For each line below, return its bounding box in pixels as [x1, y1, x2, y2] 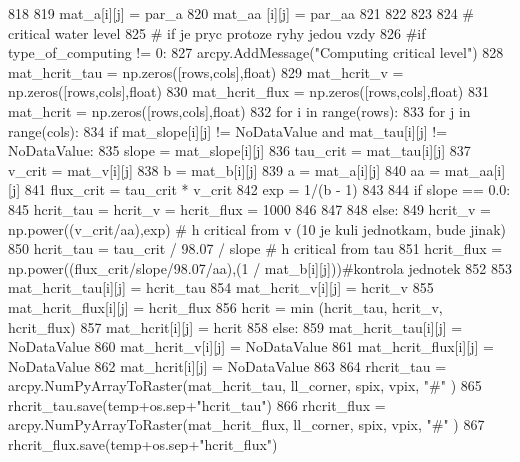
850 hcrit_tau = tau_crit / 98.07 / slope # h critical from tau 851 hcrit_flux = [8, 238, 503, 259]
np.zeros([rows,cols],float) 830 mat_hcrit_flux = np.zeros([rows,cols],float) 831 [8, 81, 489, 102]
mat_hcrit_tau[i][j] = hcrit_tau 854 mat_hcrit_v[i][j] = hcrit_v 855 [8, 277, 434, 298]
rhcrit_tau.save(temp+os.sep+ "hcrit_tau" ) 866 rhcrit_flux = [8, 394, 386, 415]
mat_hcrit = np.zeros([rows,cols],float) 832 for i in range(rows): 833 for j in [8, 100, 471, 121]
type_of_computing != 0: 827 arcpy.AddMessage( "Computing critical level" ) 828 [8, 42, 504, 63]
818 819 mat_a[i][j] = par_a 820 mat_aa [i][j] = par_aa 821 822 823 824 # [8, 3, 474, 23]
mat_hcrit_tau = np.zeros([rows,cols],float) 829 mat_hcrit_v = [8, 61, 404, 82]
